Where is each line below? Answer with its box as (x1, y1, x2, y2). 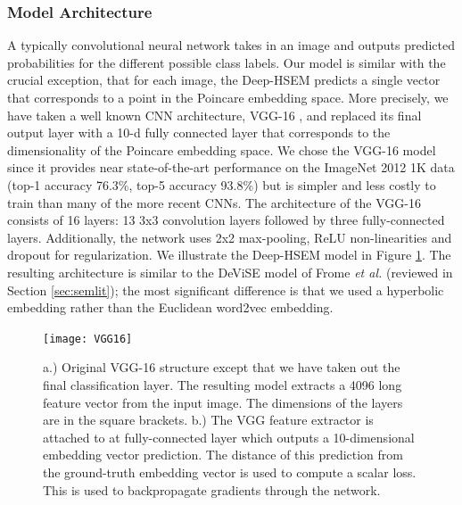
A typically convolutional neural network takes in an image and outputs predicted (7, 36, 455, 54)
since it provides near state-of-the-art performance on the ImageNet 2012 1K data (7, 158, 455, 177)
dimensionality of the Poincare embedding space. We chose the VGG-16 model (7, 140, 436, 159)
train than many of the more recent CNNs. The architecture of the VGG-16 (7, 193, 421, 211)
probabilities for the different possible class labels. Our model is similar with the (7, 53, 446, 71)
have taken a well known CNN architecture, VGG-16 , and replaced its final (7, 105, 422, 124)
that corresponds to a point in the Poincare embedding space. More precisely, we (7, 88, 449, 106)
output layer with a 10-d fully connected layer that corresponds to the (7, 123, 391, 142)
